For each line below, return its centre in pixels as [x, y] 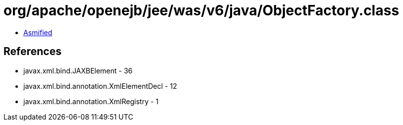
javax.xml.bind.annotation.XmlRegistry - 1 [91, 101]
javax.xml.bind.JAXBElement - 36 [78, 70]
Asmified [38, 32]
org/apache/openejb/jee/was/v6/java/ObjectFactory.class [201, 10]
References [33, 52]
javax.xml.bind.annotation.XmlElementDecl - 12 [100, 86]
